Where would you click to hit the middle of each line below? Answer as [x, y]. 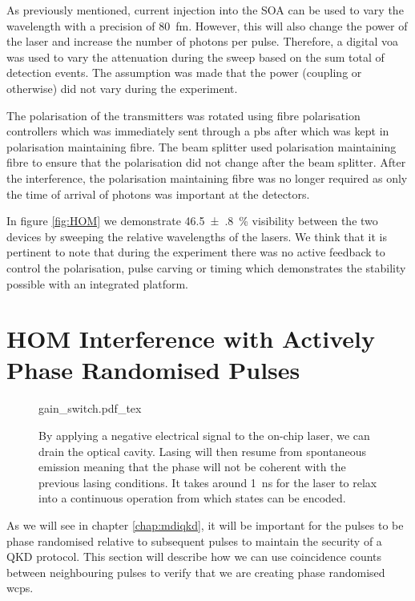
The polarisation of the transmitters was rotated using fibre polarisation [183, 115]
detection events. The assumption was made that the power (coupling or [184, 73]
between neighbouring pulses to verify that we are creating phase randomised [196, 572]
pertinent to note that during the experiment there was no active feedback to [196, 252]
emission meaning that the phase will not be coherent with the [192, 467]
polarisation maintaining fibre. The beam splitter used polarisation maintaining [201, 146]
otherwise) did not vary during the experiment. [122, 88]
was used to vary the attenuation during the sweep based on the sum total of [195, 56]
